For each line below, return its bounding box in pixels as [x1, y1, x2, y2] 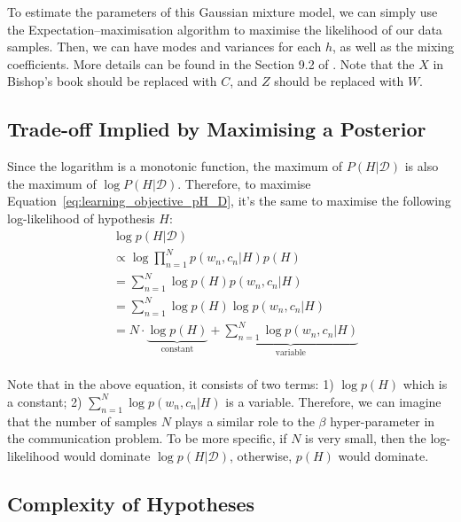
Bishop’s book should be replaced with [7, 72, 217, 90]
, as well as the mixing [332, 37, 454, 56]
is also [404, 157, 439, 175]
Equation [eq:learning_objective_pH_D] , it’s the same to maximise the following [7, 191, 451, 210]
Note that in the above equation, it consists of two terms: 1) [7, 375, 334, 393]
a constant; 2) [7, 392, 82, 410]
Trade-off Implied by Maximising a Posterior [7, 115, 426, 143]
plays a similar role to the [175, 411, 315, 430]
